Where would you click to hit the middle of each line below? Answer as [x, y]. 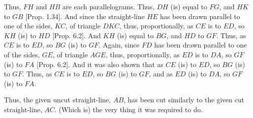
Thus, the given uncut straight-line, [58, 100]
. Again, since [119, 45]
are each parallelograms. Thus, [108, 6]
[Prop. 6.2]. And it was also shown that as [100, 64]
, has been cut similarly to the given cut [184, 100]
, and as [161, 74]
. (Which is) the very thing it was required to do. [128, 109]
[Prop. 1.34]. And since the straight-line [85, 16]
